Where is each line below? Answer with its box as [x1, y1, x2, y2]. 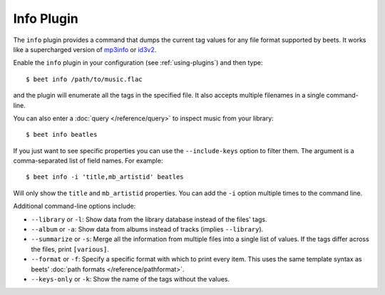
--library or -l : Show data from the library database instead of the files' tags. [31, 214, 267, 224]
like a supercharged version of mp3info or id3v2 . [13, 45, 157, 53]
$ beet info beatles [26, 130, 98, 139]
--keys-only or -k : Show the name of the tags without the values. [31, 274, 230, 283]
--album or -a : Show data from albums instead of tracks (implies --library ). [31, 225, 264, 234]
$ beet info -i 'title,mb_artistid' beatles [26, 173, 185, 181]
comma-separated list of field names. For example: [13, 157, 163, 165]
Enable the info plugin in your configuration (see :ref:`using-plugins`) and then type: [13, 58, 263, 67]
